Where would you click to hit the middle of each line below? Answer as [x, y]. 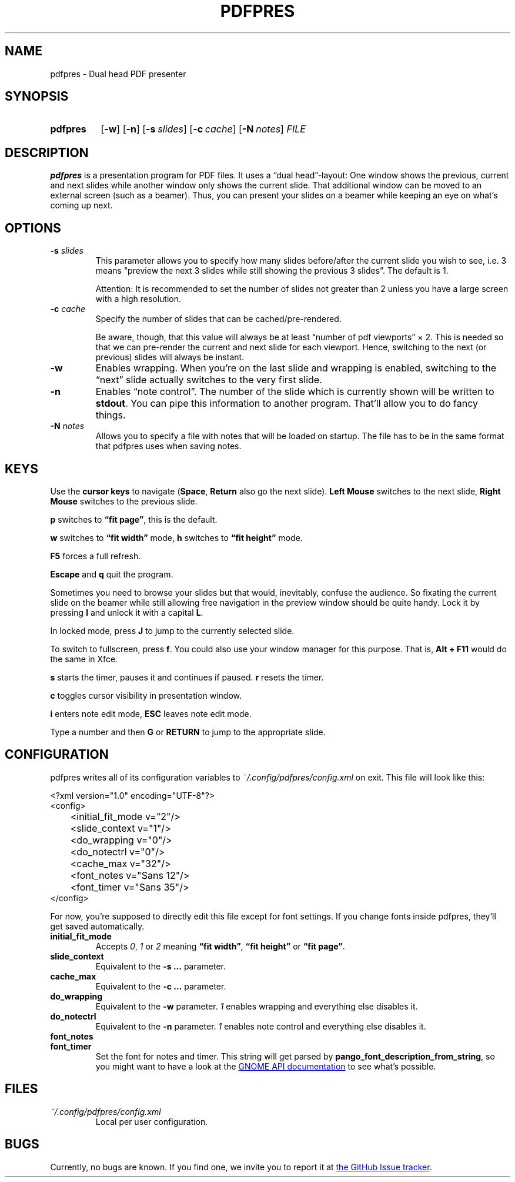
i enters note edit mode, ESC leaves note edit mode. [151, 713]
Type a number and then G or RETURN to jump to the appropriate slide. [188, 732]
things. [111, 415]
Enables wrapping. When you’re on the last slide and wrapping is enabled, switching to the [296, 368]
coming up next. [81, 205]
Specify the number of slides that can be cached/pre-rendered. [218, 319]
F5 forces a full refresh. [96, 556]
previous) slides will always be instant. [170, 357]
